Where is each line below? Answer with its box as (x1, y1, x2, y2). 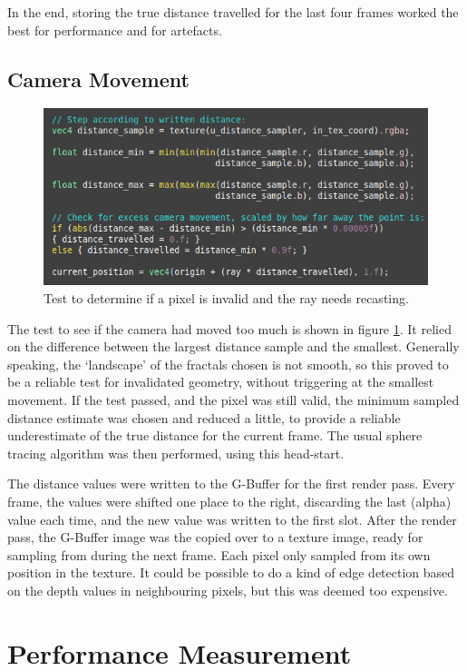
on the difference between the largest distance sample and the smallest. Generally (7, 337, 460, 356)
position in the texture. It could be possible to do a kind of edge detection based (7, 563, 455, 582)
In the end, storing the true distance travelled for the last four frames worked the (7, 3, 459, 21)
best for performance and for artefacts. (7, 20, 222, 39)
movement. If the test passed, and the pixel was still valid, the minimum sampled (7, 390, 460, 410)
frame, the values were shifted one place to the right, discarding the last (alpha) (7, 492, 452, 511)
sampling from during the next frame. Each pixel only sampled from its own (7, 545, 431, 564)
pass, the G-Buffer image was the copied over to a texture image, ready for (7, 528, 423, 547)
